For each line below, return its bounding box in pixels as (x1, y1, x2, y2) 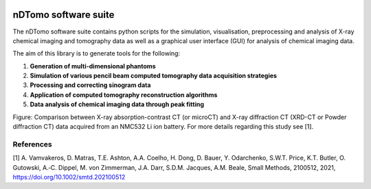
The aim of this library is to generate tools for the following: (12, 49, 181, 58)
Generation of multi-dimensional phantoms (30, 62, 156, 70)
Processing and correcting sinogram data (30, 81, 151, 89)
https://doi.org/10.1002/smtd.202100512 (12, 173, 126, 181)
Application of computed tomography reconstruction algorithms (30, 90, 218, 99)
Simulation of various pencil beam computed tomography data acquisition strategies (30, 72, 278, 80)
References (12, 139, 52, 149)
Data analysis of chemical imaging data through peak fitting (30, 100, 204, 109)
